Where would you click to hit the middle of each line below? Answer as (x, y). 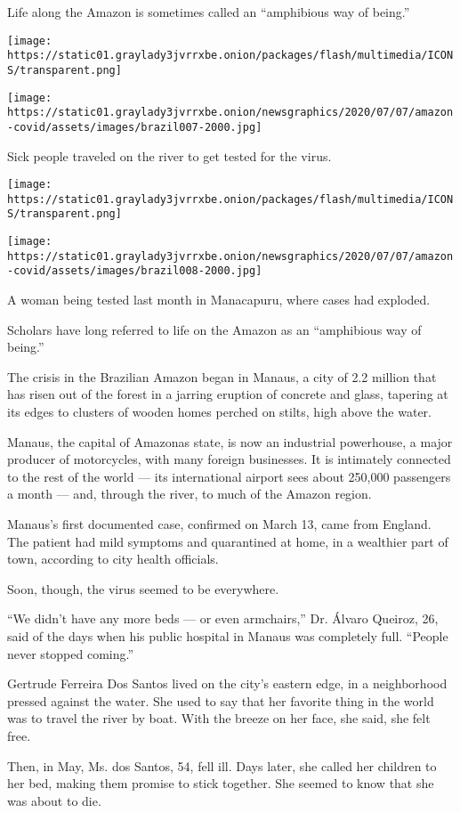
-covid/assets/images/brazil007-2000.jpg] (135, 127)
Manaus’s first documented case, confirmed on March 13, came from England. (219, 524)
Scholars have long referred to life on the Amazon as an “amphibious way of (214, 329)
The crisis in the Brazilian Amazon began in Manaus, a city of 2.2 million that (222, 376)
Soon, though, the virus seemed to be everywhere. (143, 588)
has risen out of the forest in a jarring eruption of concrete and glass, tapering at (228, 394)
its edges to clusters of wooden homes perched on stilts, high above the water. (219, 412)
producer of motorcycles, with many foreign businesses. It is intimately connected (229, 459)
